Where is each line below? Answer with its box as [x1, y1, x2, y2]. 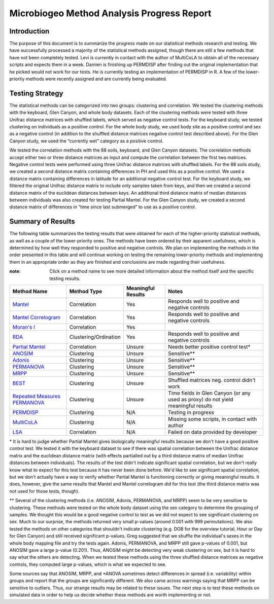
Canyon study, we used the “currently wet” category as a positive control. [9, 137, 164, 144]
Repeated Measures [12, 393, 61, 400]
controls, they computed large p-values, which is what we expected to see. [9, 561, 167, 567]
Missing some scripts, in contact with [168, 416, 257, 423]
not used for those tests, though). [9, 488, 80, 494]
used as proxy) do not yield [168, 396, 233, 403]
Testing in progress [168, 409, 214, 416]
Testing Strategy [9, 89, 63, 97]
